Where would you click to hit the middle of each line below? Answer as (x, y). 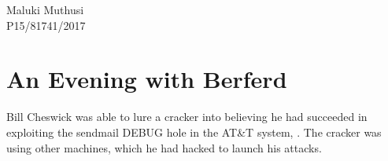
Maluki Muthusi (45, 9)
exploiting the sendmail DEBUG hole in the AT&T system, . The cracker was (194, 132)
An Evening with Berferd (147, 79)
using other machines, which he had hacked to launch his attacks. (164, 147)
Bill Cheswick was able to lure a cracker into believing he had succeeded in (187, 117)
